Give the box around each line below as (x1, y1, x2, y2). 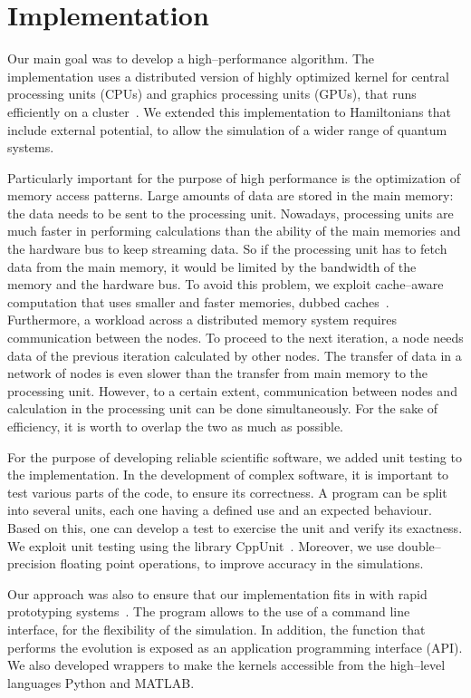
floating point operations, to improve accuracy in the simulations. (60, 554, 424, 573)
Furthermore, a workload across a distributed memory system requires (7, 310, 397, 329)
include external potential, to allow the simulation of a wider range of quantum (7, 120, 447, 139)
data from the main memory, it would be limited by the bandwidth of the (7, 257, 417, 276)
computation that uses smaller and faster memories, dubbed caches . (7, 292, 389, 311)
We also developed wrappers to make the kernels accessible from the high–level (7, 655, 446, 674)
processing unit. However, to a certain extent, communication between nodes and (7, 381, 457, 400)
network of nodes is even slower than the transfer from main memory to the (7, 364, 428, 383)
